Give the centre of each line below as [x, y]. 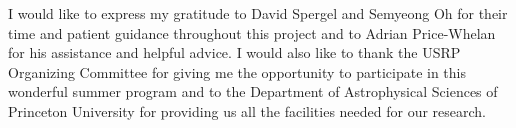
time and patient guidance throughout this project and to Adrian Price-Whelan [252, 32]
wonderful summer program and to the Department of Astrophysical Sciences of [253, 91]
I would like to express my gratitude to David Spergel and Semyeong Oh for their [258, 13]
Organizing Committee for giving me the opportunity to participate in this [237, 71]
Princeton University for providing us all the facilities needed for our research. [247, 110]
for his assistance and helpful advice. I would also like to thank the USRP [234, 52]
